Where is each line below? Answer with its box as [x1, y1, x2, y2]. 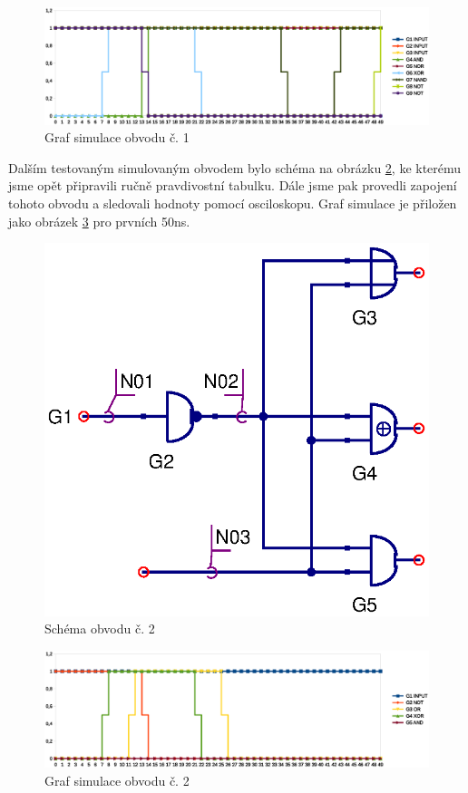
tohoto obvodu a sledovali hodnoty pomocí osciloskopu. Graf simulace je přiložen [8, 193, 457, 212]
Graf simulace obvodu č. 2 [44, 771, 190, 790]
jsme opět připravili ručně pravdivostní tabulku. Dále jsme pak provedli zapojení [8, 176, 457, 195]
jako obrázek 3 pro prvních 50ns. [8, 211, 190, 230]
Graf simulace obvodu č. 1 [44, 128, 190, 147]
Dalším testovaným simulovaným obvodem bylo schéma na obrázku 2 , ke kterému [8, 158, 462, 177]
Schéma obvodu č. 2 [44, 619, 155, 638]
